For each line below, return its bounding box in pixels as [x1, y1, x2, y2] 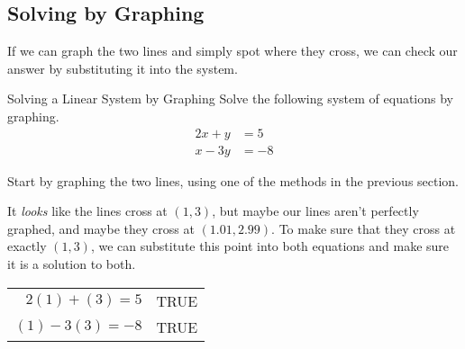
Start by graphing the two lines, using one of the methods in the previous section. [7, 171, 460, 190]
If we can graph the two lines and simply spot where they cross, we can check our [7, 41, 458, 60]
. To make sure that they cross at [271, 219, 456, 237]
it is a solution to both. [7, 255, 136, 273]
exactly [7, 237, 47, 255]
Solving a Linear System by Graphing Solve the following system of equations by [7, 89, 453, 108]
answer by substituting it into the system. [7, 58, 238, 77]
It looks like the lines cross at [7, 201, 168, 220]
